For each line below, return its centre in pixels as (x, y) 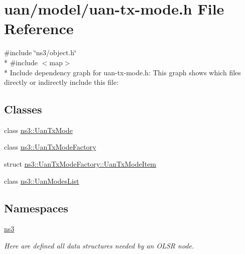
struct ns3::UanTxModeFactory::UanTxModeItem (80, 164)
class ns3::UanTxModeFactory (50, 147)
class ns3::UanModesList (42, 180)
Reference (39, 28)
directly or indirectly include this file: (62, 82)
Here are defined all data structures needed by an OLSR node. (99, 246)
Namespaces (36, 208)
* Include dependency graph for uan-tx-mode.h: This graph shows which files (122, 72)
